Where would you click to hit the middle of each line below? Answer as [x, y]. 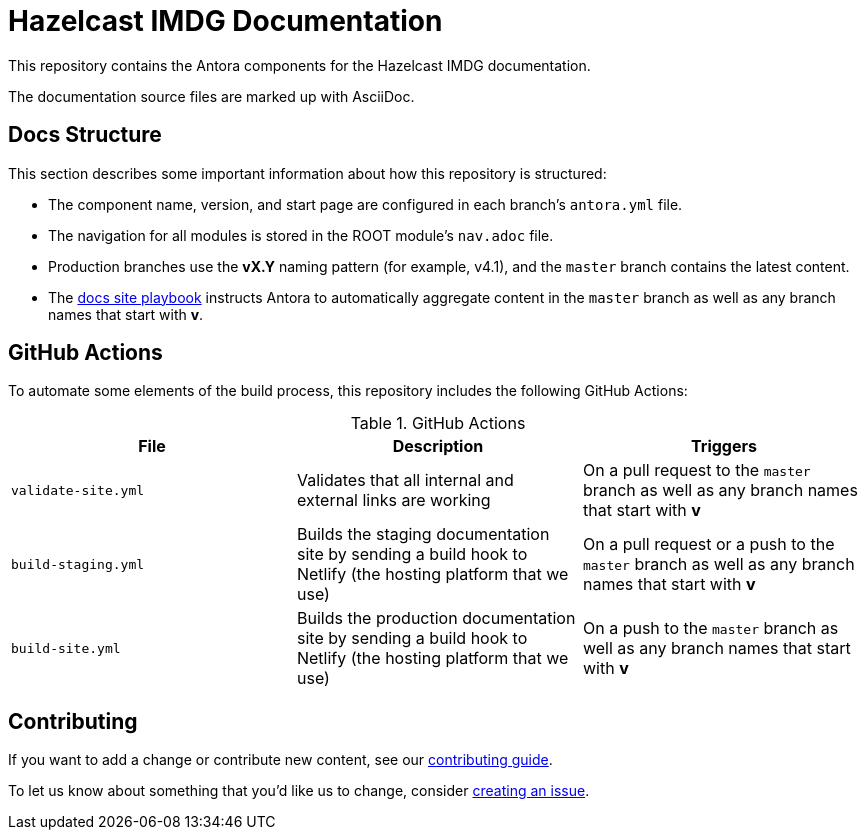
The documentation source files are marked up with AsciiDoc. [211, 96]
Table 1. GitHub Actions [438, 423]
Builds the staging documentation [423, 534]
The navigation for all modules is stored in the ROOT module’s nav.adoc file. [301, 235]
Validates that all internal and [405, 480]
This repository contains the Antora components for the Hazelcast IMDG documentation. [299, 65]
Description [438, 446]
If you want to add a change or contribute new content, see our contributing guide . [280, 760]
